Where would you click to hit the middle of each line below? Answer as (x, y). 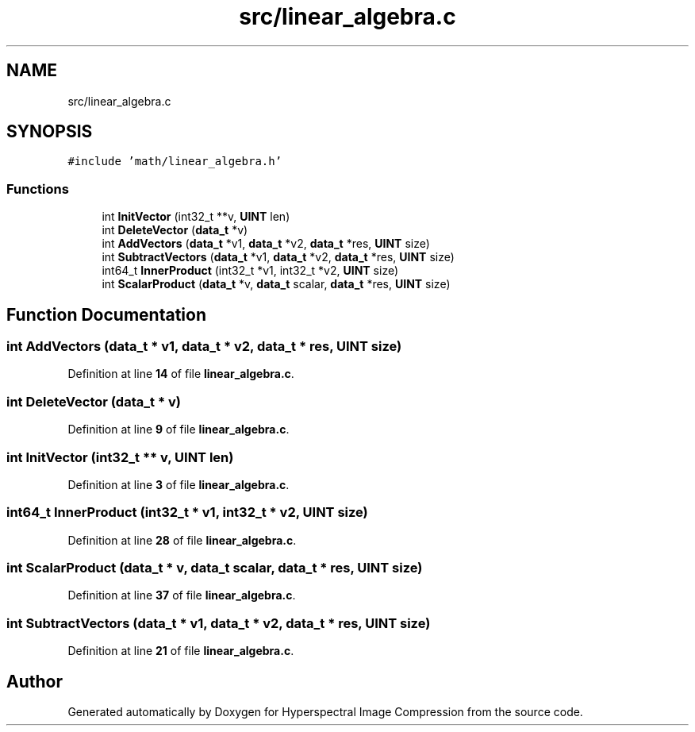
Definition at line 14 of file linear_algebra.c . (181, 374)
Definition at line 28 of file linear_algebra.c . (182, 540)
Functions (38, 189)
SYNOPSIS (50, 132)
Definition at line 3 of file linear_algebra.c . (179, 484)
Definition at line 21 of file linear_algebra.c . (181, 651)
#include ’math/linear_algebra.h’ (175, 162)
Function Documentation (106, 314)
